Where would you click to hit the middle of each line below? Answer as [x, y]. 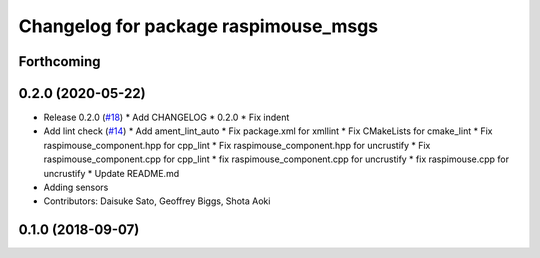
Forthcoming [59, 61]
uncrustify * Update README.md [111, 173]
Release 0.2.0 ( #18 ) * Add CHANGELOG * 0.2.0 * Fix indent [166, 117]
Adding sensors [76, 187]
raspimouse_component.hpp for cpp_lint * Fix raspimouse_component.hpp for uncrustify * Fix [237, 145]
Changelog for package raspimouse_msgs [198, 26]
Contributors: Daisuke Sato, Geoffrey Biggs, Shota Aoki [157, 201]
